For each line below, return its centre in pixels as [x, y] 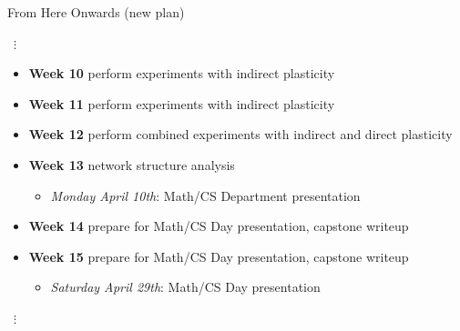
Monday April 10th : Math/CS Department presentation [205, 195]
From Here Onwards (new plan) [96, 12]
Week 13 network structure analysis [132, 164]
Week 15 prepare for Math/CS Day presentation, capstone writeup [219, 256]
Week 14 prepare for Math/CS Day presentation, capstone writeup [219, 226]
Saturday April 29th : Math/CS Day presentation [185, 287]
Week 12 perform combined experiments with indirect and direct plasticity [240, 134]
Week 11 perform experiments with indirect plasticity [182, 103]
